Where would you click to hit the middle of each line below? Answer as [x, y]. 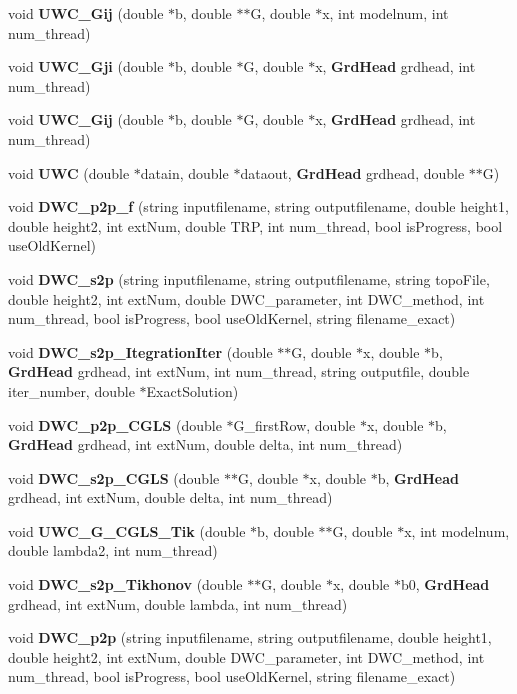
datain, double [184, 172]
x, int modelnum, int [385, 13]
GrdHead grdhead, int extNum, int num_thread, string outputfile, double [239, 371]
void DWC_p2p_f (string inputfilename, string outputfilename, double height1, [258, 206]
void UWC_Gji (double [86, 66]
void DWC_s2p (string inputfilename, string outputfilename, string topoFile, [249, 278]
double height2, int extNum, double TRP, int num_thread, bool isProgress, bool [255, 225]
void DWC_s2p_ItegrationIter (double [140, 351]
